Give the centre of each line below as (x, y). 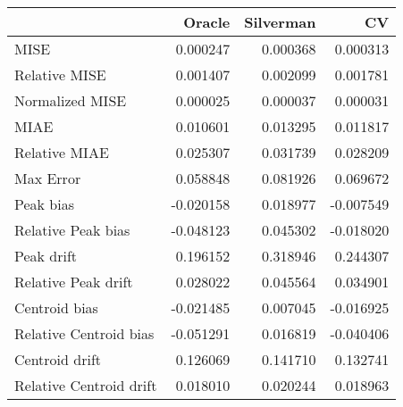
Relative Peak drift (74, 282)
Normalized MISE (71, 100)
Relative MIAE (62, 152)
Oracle (207, 22)
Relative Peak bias (72, 230)
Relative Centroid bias (84, 333)
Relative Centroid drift (86, 385)
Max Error (48, 178)
